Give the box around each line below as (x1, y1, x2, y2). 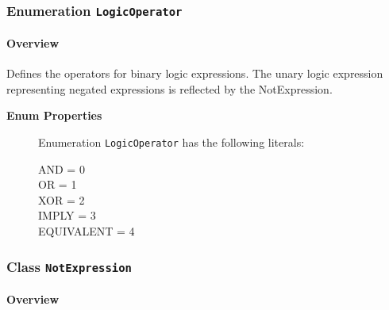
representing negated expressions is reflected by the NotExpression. (6, 80, 333, 97)
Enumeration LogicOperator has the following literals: (38, 133, 305, 150)
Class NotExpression (6, 256, 132, 276)
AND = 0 (38, 160, 85, 177)
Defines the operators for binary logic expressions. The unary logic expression (6, 65, 383, 82)
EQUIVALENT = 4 (38, 223, 135, 239)
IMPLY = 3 (38, 207, 96, 224)
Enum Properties (6, 107, 102, 124)
